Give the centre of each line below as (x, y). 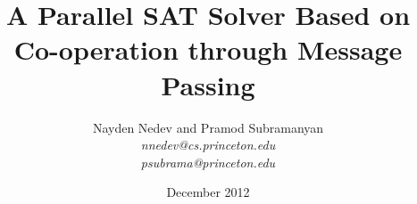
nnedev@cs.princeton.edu (208, 145)
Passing (208, 84)
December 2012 (208, 192)
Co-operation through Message (208, 49)
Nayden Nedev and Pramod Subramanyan (208, 127)
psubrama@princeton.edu (208, 162)
